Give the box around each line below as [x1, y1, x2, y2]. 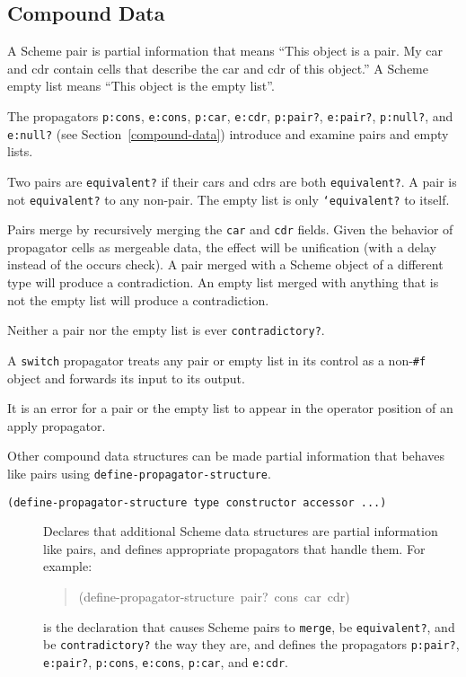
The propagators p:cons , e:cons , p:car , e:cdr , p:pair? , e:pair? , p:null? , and [7, 106, 453, 125]
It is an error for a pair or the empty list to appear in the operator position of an [7, 399, 453, 418]
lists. [7, 142, 33, 161]
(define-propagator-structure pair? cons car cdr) [78, 587, 350, 606]
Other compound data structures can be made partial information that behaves [7, 446, 444, 465]
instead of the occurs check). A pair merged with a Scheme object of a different [7, 255, 444, 274]
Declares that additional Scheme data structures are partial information [43, 522, 438, 541]
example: [43, 557, 92, 576]
